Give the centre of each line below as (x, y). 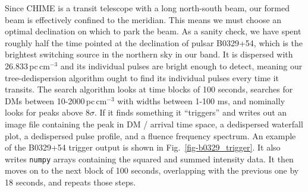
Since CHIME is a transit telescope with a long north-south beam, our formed (147, 8)
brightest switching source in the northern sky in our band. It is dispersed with (149, 54)
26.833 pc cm (27, 65)
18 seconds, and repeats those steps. (70, 182)
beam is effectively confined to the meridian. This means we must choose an (143, 19)
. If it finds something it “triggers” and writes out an (191, 112)
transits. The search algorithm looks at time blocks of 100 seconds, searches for (149, 89)
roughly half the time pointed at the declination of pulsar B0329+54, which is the (154, 42)
